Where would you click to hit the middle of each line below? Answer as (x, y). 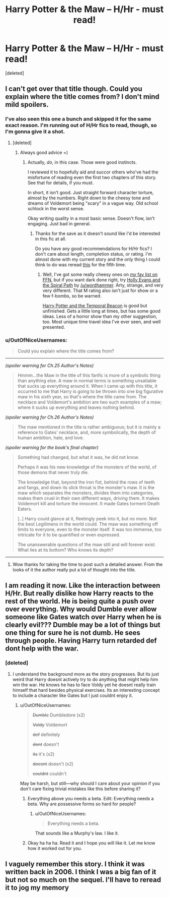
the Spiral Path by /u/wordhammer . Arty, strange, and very (103, 285)
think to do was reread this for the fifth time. (80, 264)
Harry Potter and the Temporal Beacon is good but (95, 306)
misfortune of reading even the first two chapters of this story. (92, 177)
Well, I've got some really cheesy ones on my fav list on (100, 274)
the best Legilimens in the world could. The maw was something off (88, 524)
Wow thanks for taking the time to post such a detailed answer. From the (88, 564)
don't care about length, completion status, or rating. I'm (94, 254)
